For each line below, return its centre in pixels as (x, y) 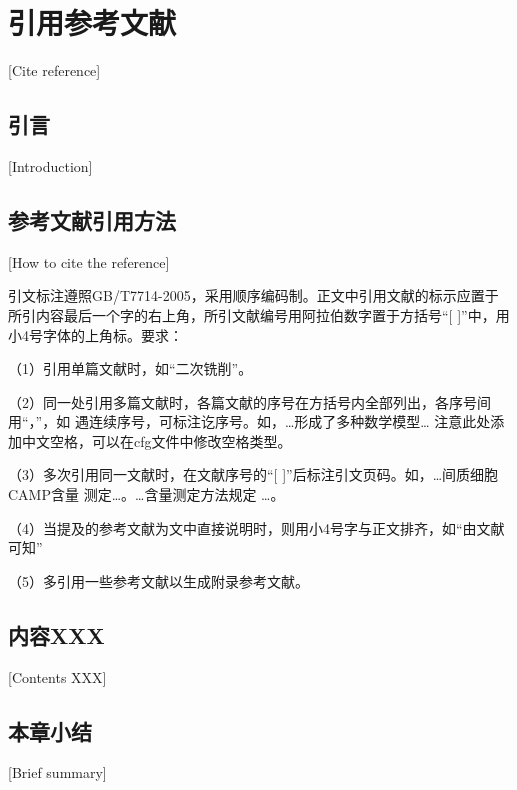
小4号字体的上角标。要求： (95, 334)
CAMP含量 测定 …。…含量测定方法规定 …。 (146, 494)
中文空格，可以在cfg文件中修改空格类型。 (156, 440)
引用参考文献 (92, 22)
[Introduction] (50, 165)
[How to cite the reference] (89, 261)
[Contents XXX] (57, 676)
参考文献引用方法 (92, 219)
